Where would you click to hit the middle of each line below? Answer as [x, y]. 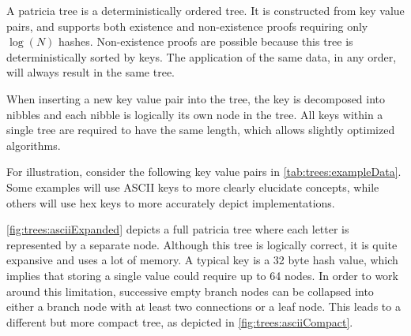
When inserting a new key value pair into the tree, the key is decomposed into [196, 98]
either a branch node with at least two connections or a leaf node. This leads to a [204, 306]
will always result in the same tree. [90, 72]
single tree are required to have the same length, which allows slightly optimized [201, 130]
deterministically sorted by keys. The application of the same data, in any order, [202, 56]
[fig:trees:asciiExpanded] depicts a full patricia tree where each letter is [178, 229]
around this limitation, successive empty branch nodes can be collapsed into [190, 291]
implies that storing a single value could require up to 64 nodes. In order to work [202, 275]
